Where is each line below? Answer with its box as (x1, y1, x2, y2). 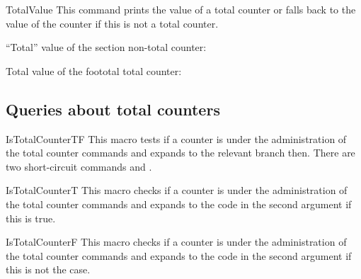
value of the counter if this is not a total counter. (6, 16, 219, 30)
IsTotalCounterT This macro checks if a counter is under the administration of (6, 183, 348, 198)
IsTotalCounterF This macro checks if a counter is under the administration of (6, 234, 347, 249)
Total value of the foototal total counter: (6, 63, 182, 78)
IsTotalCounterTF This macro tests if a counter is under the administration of (6, 131, 347, 146)
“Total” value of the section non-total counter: (6, 40, 207, 55)
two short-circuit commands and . (6, 159, 152, 173)
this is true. (6, 210, 56, 225)
